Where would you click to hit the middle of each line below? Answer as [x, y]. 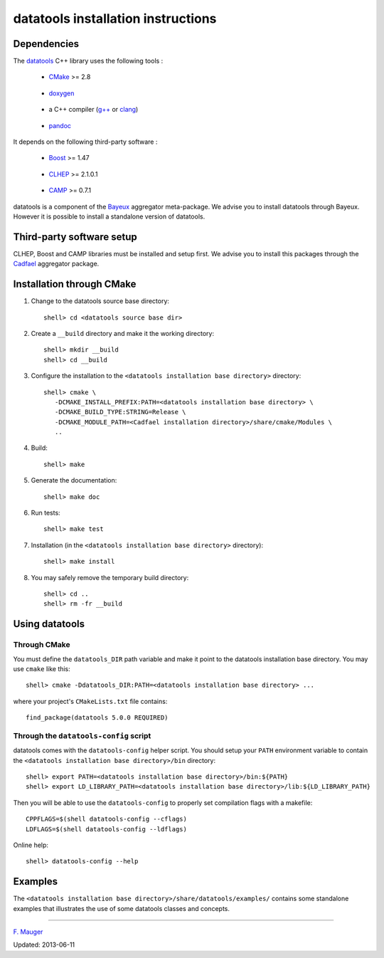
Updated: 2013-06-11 [44, 945]
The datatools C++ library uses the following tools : [88, 61]
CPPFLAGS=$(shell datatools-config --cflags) [107, 819]
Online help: [31, 845]
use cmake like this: [42, 668]
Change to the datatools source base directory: [100, 301]
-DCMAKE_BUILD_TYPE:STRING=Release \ [120, 412]
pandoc [60, 125]
